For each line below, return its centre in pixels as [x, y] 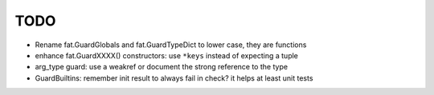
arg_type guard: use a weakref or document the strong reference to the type [162, 67]
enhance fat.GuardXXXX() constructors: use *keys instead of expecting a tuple [167, 55]
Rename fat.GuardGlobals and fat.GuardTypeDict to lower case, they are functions [171, 45]
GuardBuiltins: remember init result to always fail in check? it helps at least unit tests [174, 78]
